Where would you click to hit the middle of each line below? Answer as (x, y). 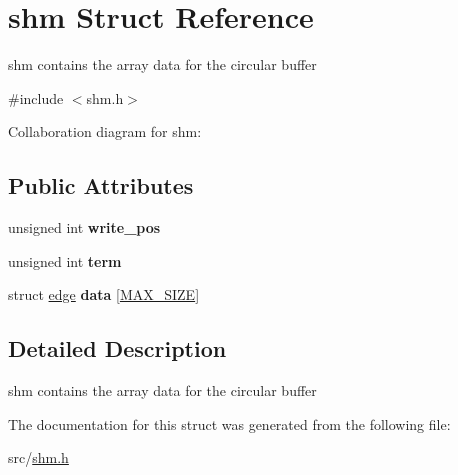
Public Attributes (101, 185)
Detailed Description (117, 348)
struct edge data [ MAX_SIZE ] (104, 294)
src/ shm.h (38, 457)
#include (36, 97)
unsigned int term (65, 260)
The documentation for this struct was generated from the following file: (229, 423)
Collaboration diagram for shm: (105, 131)
